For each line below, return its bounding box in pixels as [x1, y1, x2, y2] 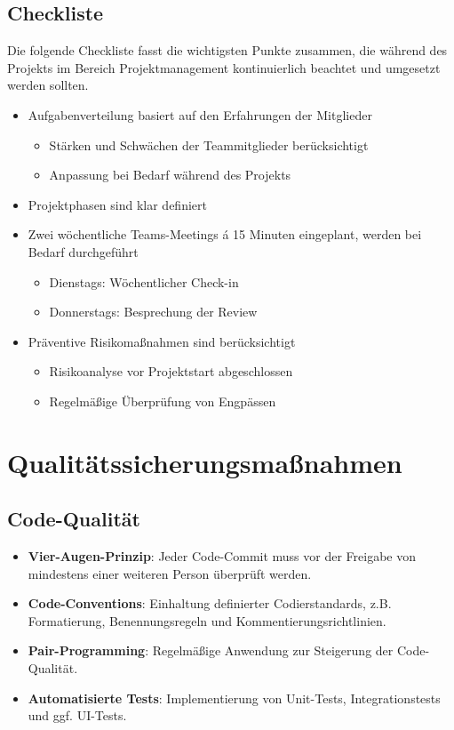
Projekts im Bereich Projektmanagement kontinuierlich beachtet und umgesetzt [7, 58, 441, 76]
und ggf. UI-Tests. [28, 706, 127, 725]
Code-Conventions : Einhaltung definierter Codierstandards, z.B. [28, 594, 392, 613]
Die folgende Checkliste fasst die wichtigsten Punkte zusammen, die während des [7, 41, 448, 60]
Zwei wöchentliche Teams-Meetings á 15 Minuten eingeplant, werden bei [28, 225, 422, 244]
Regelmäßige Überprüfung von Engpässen [49, 391, 276, 410]
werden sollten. [7, 76, 89, 94]
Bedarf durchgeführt [28, 242, 139, 261]
